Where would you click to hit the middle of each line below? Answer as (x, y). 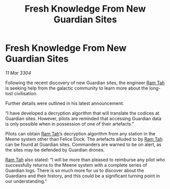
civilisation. (26, 93)
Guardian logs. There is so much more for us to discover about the (75, 170)
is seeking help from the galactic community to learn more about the (77, 88)
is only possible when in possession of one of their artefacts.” (70, 124)
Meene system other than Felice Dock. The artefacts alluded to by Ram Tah (84, 139)
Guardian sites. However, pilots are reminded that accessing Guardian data (83, 118)
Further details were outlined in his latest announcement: (65, 103)
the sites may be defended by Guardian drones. (55, 149)
